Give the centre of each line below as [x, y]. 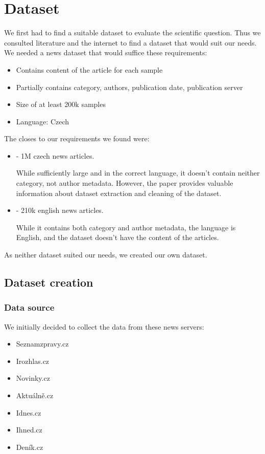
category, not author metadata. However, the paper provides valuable [125, 183]
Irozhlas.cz [33, 361]
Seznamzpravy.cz [42, 344]
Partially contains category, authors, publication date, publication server [129, 87]
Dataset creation [49, 282]
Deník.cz [30, 447]
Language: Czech [43, 121]
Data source [29, 307]
